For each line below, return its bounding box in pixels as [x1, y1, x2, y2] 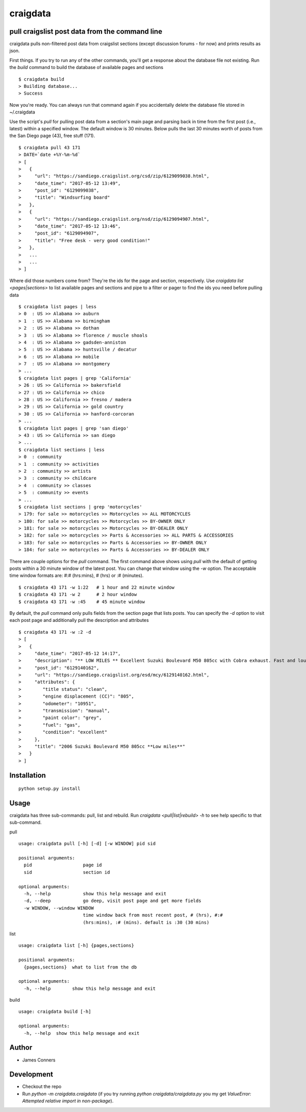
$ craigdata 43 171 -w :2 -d [18, 629, 91, 635]
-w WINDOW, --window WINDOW [23, 905, 94, 911]
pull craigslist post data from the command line [9, 27, 163, 36]
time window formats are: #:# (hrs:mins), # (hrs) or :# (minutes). [9, 572, 144, 578]
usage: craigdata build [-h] [18, 1009, 91, 1014]
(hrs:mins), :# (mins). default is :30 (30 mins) [83, 919, 210, 925]
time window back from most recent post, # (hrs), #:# [83, 912, 223, 918]
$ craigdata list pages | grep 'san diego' [18, 425, 129, 431]
